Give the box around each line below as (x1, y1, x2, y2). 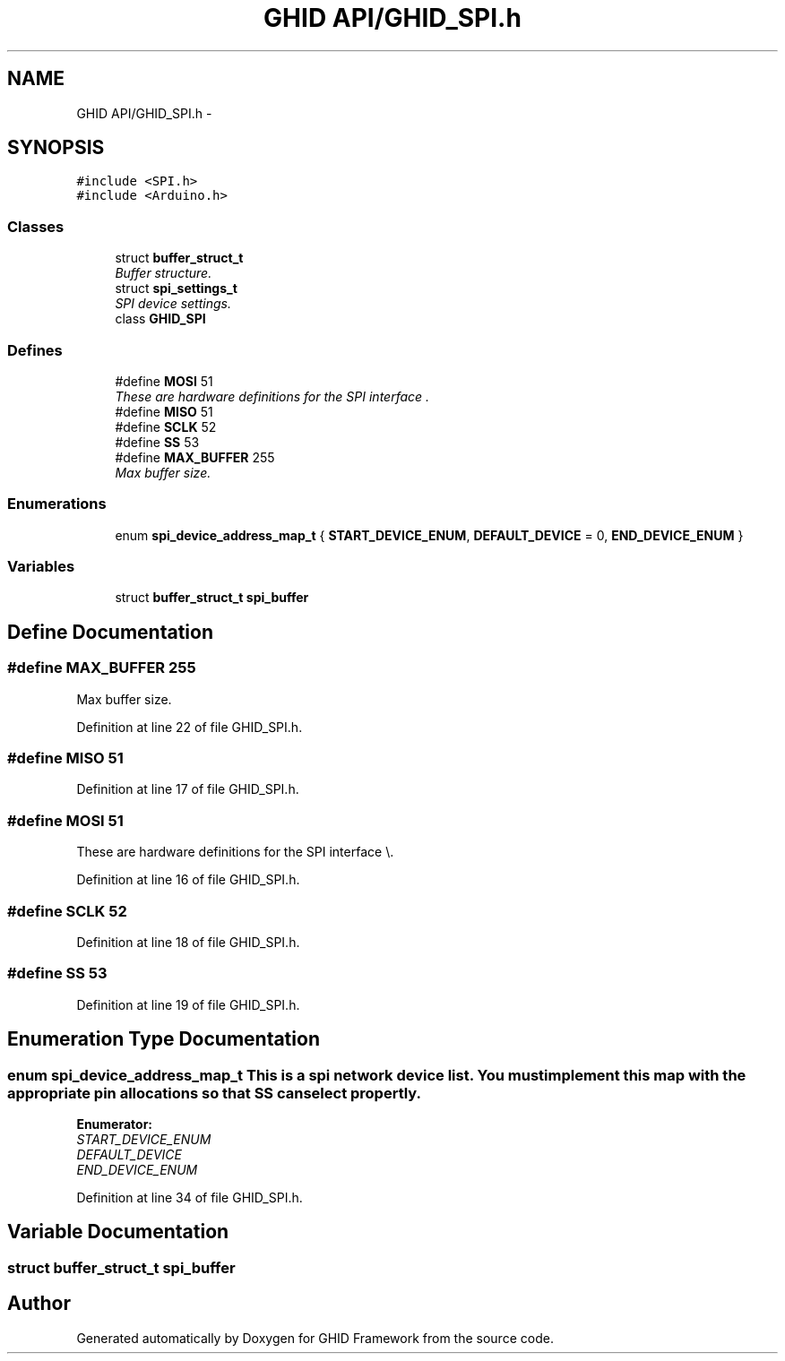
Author (7, 1292, 71, 1315)
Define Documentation (7, 620, 213, 643)
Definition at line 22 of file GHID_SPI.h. (76, 719, 303, 735)
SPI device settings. (115, 296, 231, 312)
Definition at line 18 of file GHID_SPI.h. (76, 934, 300, 950)
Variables (7, 557, 75, 576)
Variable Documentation (7, 1220, 229, 1244)
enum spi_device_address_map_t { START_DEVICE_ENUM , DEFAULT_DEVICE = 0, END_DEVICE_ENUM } (115, 527, 744, 543)
